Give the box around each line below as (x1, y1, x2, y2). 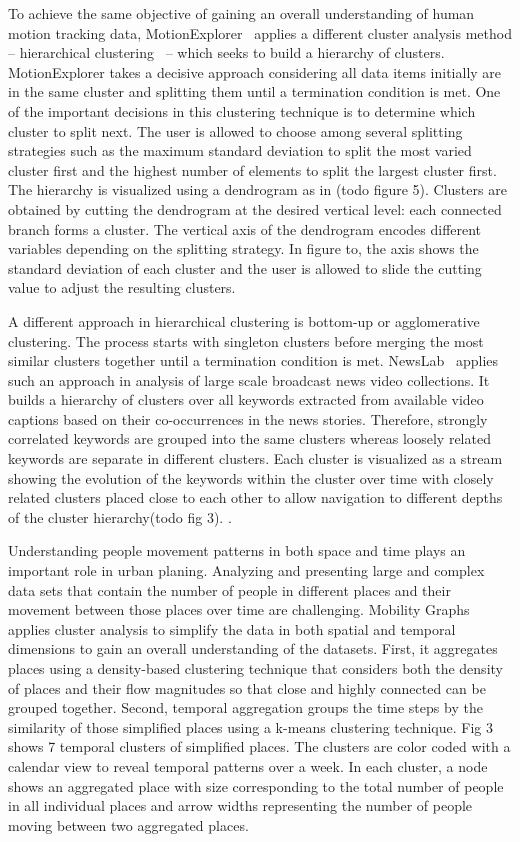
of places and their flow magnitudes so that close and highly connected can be (8, 677, 486, 698)
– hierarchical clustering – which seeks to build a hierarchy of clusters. (8, 42, 445, 63)
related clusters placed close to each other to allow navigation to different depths (8, 487, 503, 508)
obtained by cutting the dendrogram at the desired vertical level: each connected (8, 198, 502, 219)
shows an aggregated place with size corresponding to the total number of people (8, 775, 504, 796)
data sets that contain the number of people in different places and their (8, 579, 451, 600)
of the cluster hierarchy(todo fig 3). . (8, 506, 232, 527)
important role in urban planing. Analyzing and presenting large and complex (8, 560, 485, 581)
